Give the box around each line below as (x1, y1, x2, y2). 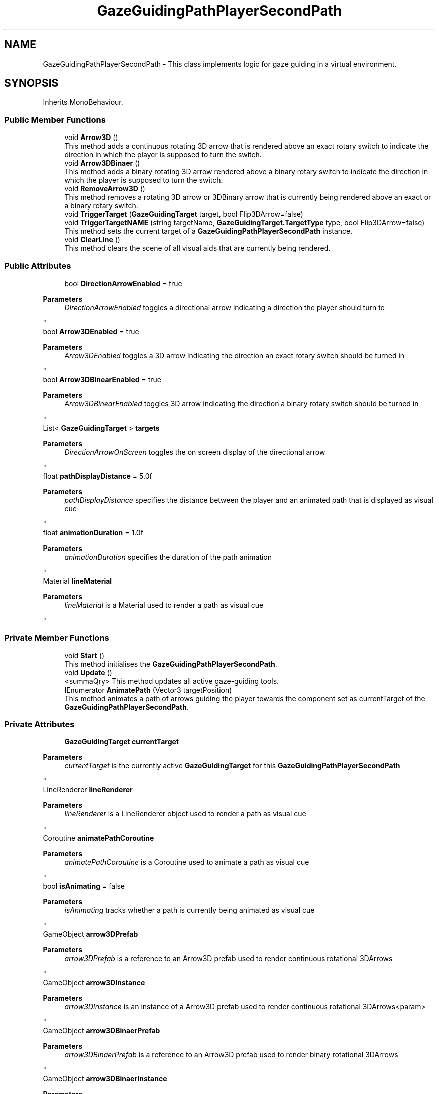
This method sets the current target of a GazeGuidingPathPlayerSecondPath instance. (64, 227, 353, 236)
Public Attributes (4, 260, 71, 271)
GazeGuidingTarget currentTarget (64, 737, 179, 746)
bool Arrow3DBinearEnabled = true (43, 375, 162, 384)
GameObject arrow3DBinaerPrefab (43, 1026, 160, 1035)
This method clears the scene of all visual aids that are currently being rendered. (64, 244, 331, 253)
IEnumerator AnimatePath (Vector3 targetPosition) (64, 685, 232, 694)
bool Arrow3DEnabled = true (43, 327, 139, 336)
